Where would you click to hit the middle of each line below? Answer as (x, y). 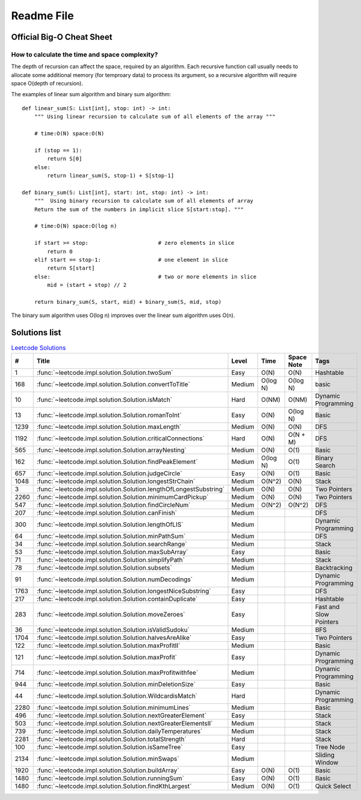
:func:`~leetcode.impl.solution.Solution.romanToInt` (109, 415)
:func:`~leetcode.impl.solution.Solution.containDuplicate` (117, 598)
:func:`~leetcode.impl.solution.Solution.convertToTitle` (113, 384)
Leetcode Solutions (39, 348)
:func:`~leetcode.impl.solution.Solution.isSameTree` (110, 747)
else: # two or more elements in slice (145, 276)
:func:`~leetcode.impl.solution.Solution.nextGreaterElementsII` (125, 723)
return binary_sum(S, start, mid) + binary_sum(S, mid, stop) (128, 302)
